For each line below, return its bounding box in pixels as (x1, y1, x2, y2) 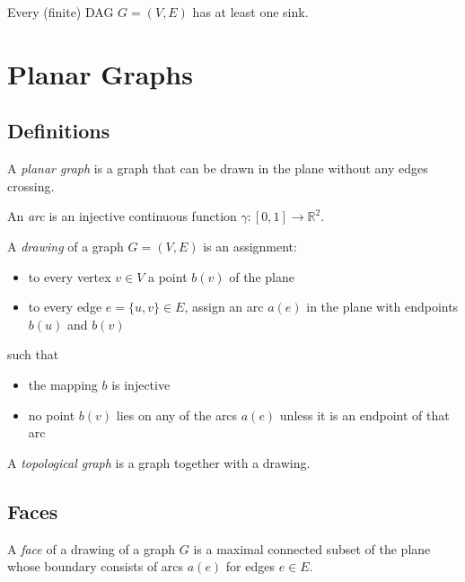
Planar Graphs (7, 55, 193, 92)
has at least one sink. (192, 3, 309, 21)
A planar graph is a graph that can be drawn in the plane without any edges (7, 159, 428, 178)
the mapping (28, 375, 98, 393)
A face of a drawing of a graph (7, 539, 176, 558)
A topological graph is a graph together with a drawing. (7, 453, 311, 472)
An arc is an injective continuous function (7, 207, 237, 225)
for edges (225, 557, 275, 576)
